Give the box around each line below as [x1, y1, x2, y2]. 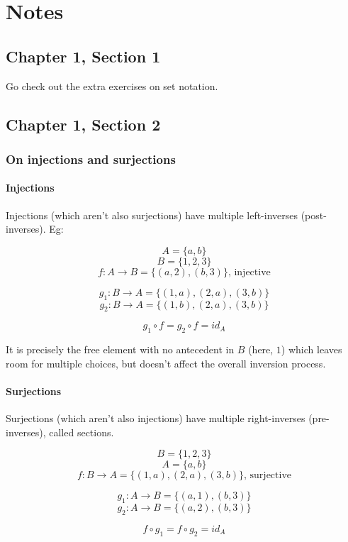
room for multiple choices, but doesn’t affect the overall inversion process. [6, 355, 326, 370]
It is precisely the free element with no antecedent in [6, 342, 235, 357]
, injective [228, 267, 271, 277]
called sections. [49, 424, 114, 439]
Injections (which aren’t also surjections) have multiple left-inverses [6, 207, 298, 222]
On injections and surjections [6, 150, 176, 167]
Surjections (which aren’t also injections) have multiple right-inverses [6, 411, 305, 426]
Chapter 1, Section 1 [6, 45, 161, 67]
